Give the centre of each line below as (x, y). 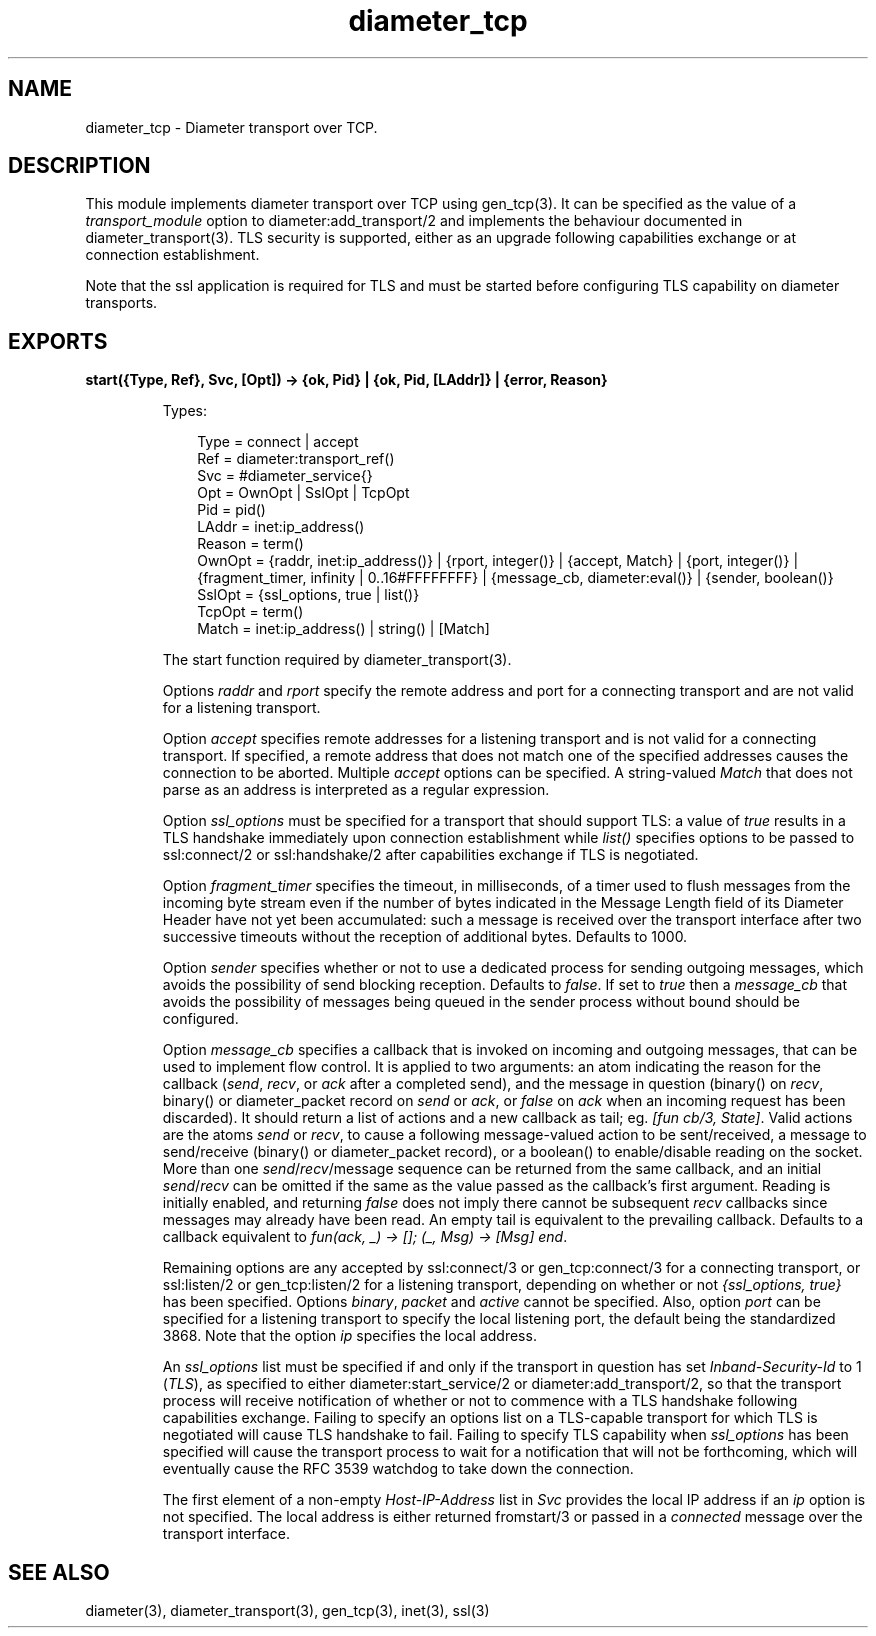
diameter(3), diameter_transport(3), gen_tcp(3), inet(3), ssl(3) (287, 1611)
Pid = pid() (231, 510)
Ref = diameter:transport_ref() (296, 459)
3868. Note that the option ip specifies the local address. (349, 1336)
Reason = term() (250, 544)
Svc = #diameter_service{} (285, 476)
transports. (121, 303)
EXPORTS (58, 341)
